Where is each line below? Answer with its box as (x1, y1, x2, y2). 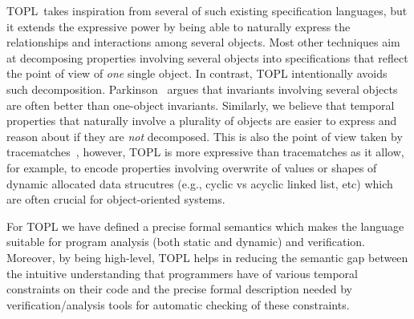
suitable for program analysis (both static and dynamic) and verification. (6, 233, 365, 250)
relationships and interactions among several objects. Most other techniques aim (6, 34, 400, 50)
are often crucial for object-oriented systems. (6, 191, 225, 208)
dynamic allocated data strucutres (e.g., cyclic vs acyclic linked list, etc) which (6, 175, 393, 192)
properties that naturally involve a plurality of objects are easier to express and (6, 112, 397, 129)
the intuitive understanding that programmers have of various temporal (6, 264, 359, 281)
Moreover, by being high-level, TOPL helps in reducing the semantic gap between (6, 248, 408, 265)
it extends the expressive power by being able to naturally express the (6, 18, 351, 34)
